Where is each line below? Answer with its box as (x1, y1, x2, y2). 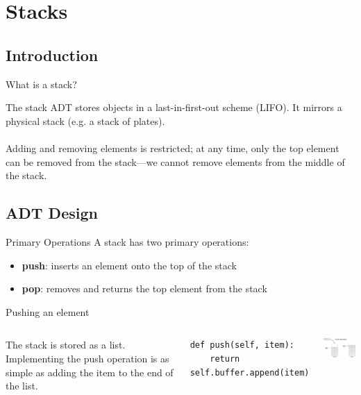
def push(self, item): (190, 340, 294, 351)
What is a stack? (6, 76, 77, 91)
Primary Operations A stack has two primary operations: (6, 234, 249, 249)
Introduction (6, 44, 99, 65)
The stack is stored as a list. (6, 337, 126, 352)
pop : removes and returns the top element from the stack (22, 281, 267, 296)
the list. (6, 378, 38, 393)
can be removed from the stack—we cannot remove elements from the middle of (6, 154, 345, 169)
